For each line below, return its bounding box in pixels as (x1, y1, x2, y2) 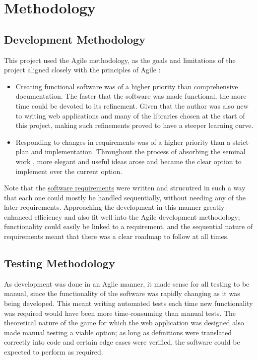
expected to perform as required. (4, 347, 103, 357)
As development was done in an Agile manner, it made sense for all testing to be (4, 278, 250, 289)
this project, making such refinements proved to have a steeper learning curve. (15, 120, 254, 130)
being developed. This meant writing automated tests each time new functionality (4, 298, 253, 308)
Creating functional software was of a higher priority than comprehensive (15, 81, 238, 91)
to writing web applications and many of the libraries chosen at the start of (15, 110, 245, 120)
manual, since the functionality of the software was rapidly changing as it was (4, 288, 240, 299)
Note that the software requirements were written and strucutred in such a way (4, 182, 246, 193)
